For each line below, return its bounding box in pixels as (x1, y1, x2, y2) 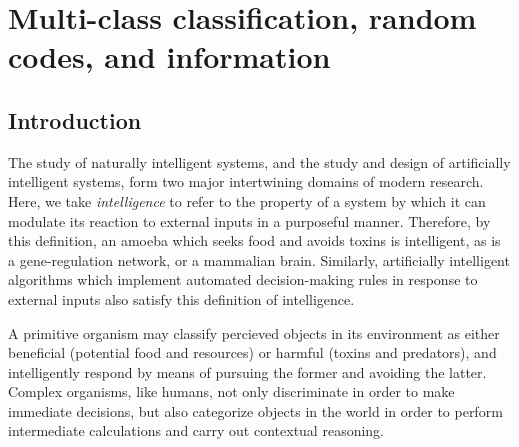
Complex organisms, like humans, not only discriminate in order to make (8, 381, 455, 402)
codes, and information (8, 36, 331, 77)
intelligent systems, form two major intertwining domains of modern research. (8, 171, 484, 192)
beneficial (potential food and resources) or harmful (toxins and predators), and (8, 342, 497, 363)
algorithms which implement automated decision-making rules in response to (8, 269, 478, 290)
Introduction (8, 104, 142, 135)
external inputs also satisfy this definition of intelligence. (8, 288, 355, 309)
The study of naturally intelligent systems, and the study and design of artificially (8, 151, 511, 172)
